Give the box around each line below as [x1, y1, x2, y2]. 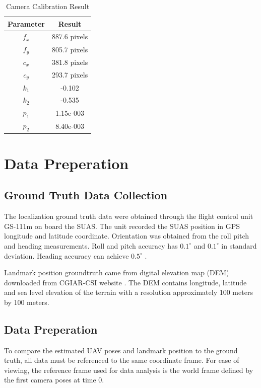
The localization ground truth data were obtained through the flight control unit [4, 211, 253, 221]
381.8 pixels [51, 56, 88, 67]
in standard [221, 240, 257, 251]
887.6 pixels [51, 31, 88, 42]
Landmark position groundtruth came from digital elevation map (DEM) [4, 267, 229, 278]
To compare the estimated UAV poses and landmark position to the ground [4, 345, 238, 355]
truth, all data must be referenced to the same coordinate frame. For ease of [4, 355, 239, 365]
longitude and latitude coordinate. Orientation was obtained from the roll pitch [4, 230, 249, 241]
